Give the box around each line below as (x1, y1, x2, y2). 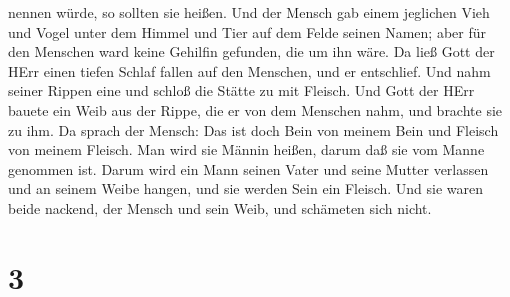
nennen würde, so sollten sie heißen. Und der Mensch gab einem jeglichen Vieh (8, 2, 490, 22)
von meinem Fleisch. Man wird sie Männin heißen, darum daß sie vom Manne (8, 139, 485, 160)
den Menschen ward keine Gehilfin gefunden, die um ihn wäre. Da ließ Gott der (8, 41, 495, 62)
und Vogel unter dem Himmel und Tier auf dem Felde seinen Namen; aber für (8, 21, 486, 42)
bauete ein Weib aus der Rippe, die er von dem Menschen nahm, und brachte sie (8, 99, 503, 120)
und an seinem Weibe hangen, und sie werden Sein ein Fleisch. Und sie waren (8, 178, 484, 199)
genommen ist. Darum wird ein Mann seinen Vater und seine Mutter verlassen (8, 158, 489, 179)
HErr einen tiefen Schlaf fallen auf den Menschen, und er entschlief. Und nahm (8, 60, 491, 81)
